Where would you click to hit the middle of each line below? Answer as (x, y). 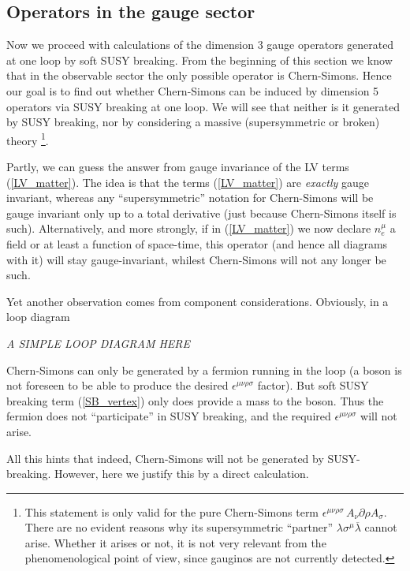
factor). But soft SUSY (313, 385)
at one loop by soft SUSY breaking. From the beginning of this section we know (199, 60)
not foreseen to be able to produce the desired (117, 385)
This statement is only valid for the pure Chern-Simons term (172, 511)
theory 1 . (28, 139)
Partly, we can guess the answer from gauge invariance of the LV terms (178, 167)
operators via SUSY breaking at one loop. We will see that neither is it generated (203, 106)
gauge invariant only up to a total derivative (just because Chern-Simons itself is (201, 213)
